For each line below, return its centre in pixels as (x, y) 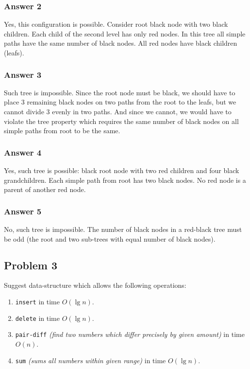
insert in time (37, 301)
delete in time (37, 318)
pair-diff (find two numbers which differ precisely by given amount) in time (130, 334)
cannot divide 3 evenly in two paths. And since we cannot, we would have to (118, 111)
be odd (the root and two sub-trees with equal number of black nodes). (110, 238)
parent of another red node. (45, 189)
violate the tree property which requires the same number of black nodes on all (121, 121)
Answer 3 (23, 74)
